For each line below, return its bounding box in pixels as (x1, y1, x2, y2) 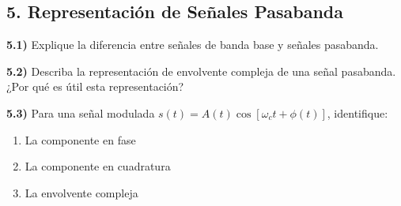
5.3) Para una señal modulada (6, 104, 155, 121)
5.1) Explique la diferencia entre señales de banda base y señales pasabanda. (6, 36, 379, 53)
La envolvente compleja (25, 184, 138, 200)
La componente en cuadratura (25, 158, 171, 174)
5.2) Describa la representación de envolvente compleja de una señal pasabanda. (6, 62, 396, 79)
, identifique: (327, 104, 388, 121)
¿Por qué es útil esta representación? (6, 78, 184, 95)
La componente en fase (25, 131, 136, 148)
